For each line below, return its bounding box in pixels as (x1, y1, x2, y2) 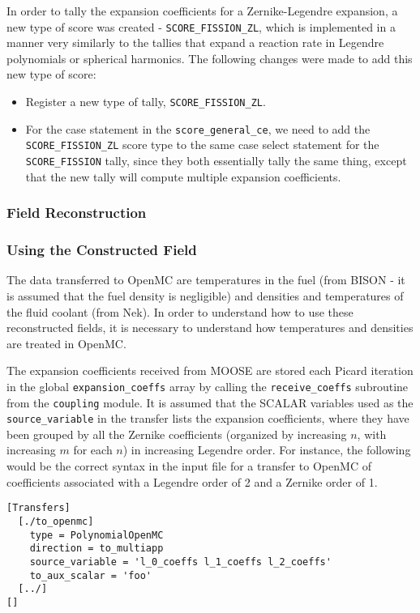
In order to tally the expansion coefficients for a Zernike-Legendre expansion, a (6, 2, 398, 19)
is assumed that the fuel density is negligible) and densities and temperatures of (6, 287, 404, 304)
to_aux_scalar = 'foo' (29, 569, 152, 581)
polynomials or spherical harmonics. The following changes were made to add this (6, 49, 413, 66)
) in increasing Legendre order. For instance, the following (122, 441, 411, 458)
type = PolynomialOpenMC (29, 529, 164, 541)
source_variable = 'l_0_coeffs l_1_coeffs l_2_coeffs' (29, 556, 332, 568)
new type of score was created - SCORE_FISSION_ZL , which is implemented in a (6, 18, 396, 35)
